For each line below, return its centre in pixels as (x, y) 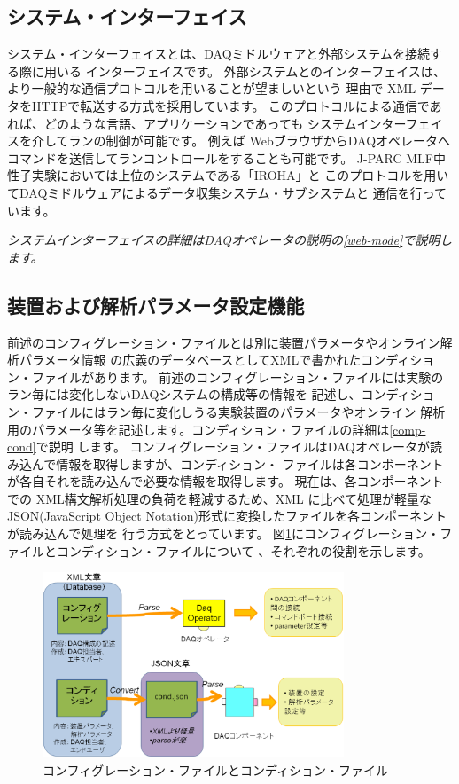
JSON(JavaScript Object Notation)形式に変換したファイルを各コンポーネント (227, 516)
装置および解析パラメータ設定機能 (156, 305)
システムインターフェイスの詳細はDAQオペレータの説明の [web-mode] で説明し (230, 240)
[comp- (408, 429)
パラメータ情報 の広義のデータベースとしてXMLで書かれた (190, 360)
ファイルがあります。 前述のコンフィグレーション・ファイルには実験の (237, 376)
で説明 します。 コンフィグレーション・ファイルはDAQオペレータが (233, 447)
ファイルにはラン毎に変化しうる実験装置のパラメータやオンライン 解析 (238, 411)
